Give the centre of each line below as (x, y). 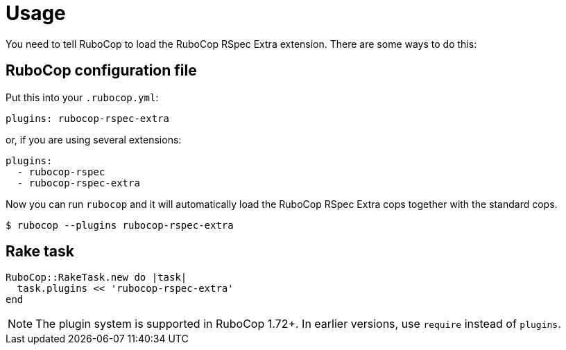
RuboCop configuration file (101, 71)
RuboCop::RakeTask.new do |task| (96, 278)
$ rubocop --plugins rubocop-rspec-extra (120, 225)
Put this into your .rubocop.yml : (82, 97)
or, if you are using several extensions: (94, 139)
